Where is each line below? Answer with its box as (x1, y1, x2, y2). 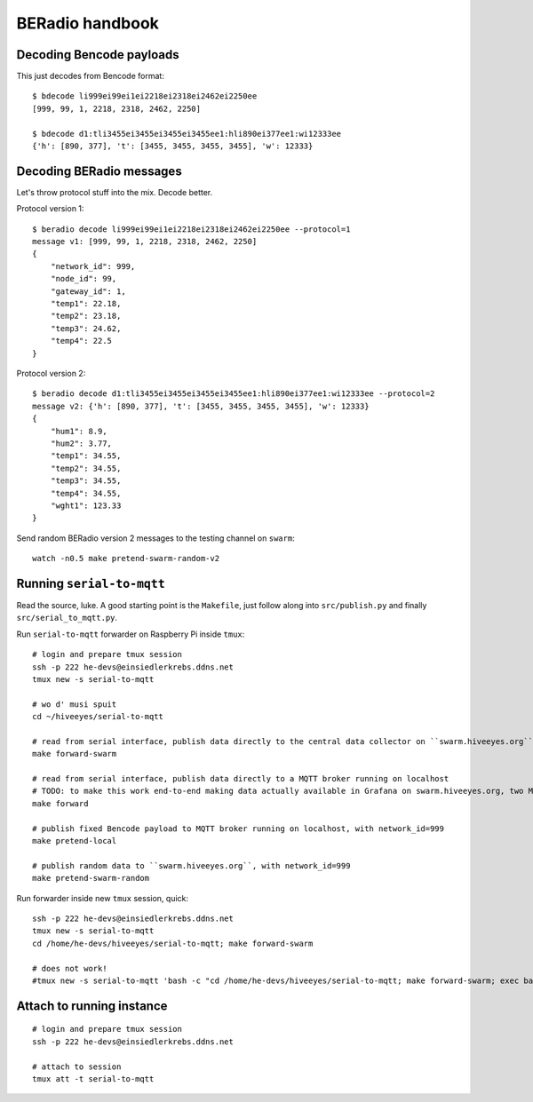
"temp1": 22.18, (50, 298, 122, 309)
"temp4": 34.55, (50, 488, 122, 498)
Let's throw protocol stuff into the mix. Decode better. (16, 186, 213, 197)
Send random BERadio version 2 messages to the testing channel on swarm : (16, 533, 295, 543)
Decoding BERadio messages (16, 163, 182, 178)
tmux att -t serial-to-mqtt (32, 1074, 155, 1083)
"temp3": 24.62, (50, 323, 122, 333)
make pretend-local (32, 836, 117, 846)
